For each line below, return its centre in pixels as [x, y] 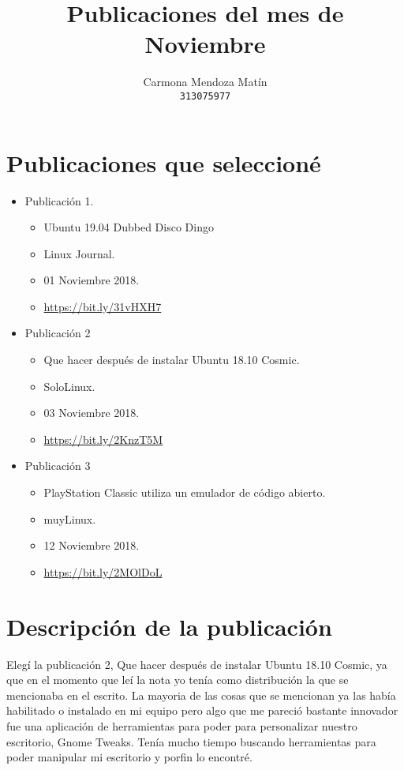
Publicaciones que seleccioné [164, 162]
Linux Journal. [79, 253]
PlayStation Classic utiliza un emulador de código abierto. [185, 492]
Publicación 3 [58, 466]
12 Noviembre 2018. [92, 545]
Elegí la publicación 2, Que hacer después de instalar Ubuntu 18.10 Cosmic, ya [197, 664]
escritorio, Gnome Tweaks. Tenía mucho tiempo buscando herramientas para [191, 741]
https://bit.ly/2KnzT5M [103, 439]
